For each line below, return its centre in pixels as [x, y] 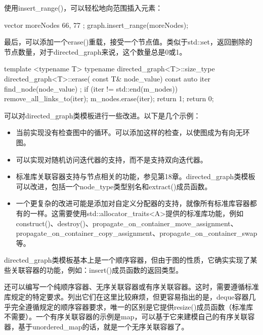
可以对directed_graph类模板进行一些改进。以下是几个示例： [102, 115]
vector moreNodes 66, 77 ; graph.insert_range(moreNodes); [96, 25]
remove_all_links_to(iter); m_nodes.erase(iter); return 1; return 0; [109, 98]
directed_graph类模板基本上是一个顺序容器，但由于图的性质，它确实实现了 [127, 260]
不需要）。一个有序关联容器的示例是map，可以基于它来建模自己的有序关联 [126, 317]
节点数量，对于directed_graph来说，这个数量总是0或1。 [95, 51]
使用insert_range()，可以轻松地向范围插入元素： [83, 8]
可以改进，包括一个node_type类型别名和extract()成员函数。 [114, 186]
